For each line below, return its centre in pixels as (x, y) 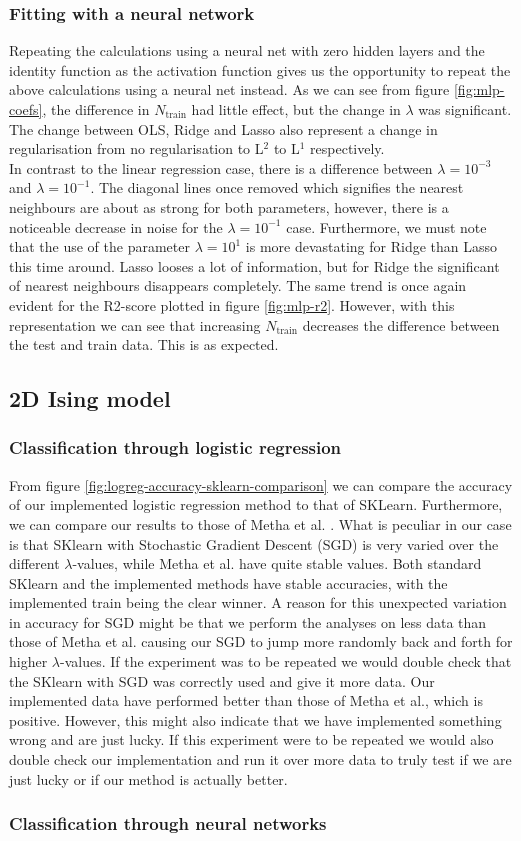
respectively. (347, 148)
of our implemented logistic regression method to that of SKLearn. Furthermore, (256, 504)
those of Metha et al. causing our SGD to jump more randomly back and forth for (261, 641)
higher (28, 661)
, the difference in (96, 109)
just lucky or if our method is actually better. (148, 778)
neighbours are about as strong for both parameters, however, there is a (229, 206)
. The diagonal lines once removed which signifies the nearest (277, 187)
